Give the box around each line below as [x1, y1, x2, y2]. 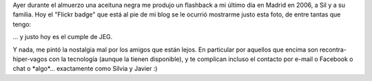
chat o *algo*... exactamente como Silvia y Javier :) [12, 65, 158, 73]
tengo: [12, 20, 31, 28]
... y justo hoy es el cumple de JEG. [12, 33, 113, 41]
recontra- [319, 45, 347, 54]
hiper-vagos [12, 55, 48, 63]
